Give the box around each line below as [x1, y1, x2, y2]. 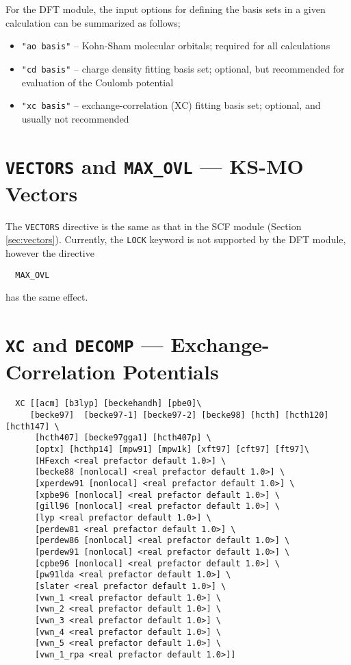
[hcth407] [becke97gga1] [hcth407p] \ [34, 433, 211, 443]
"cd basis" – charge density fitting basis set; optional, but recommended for [21, 61, 345, 75]
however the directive [5, 246, 94, 260]
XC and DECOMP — [5, 330, 164, 358]
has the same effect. [5, 290, 88, 304]
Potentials [122, 357, 219, 386]
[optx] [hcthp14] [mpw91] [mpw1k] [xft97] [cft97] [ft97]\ [34, 444, 309, 454]
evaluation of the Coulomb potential [21, 75, 174, 89]
